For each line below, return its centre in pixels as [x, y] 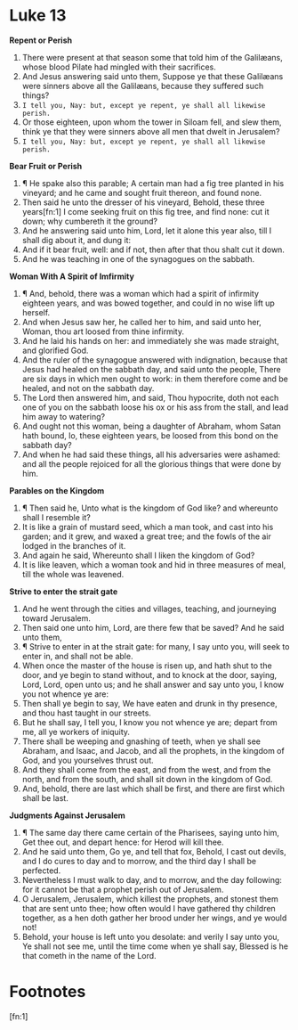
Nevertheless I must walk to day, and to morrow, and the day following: [152, 879]
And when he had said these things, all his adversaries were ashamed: [151, 454]
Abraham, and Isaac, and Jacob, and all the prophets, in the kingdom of [153, 750]
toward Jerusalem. [56, 618]
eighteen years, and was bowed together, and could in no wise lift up [149, 303]
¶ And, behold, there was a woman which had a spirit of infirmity [141, 293]
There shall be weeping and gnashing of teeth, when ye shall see [141, 741]
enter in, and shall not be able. [77, 656]
